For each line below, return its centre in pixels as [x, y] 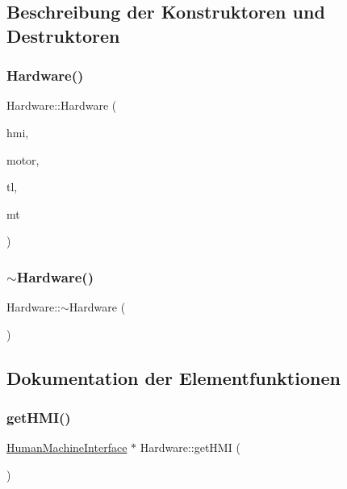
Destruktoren [63, 35]
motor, [23, 159]
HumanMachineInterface [67, 447]
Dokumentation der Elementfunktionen [173, 377]
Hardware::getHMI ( [190, 447]
